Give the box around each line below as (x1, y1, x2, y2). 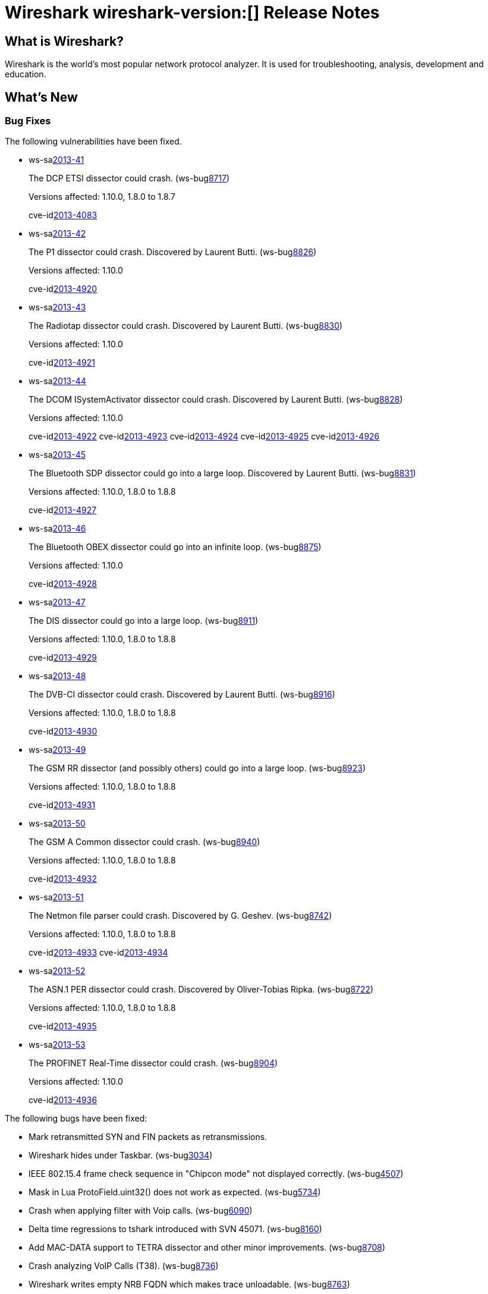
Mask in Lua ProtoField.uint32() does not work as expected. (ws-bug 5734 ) (29, 1187, 321, 1198)
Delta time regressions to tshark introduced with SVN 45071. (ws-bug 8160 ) (29, 1224, 322, 1235)
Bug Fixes (5, 115, 51, 127)
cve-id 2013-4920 (29, 284, 97, 294)
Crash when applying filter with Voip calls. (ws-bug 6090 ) (29, 1205, 253, 1216)
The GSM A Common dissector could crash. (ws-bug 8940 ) (29, 837, 260, 847)
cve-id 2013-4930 (29, 726, 97, 737)
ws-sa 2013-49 (29, 745, 86, 755)
